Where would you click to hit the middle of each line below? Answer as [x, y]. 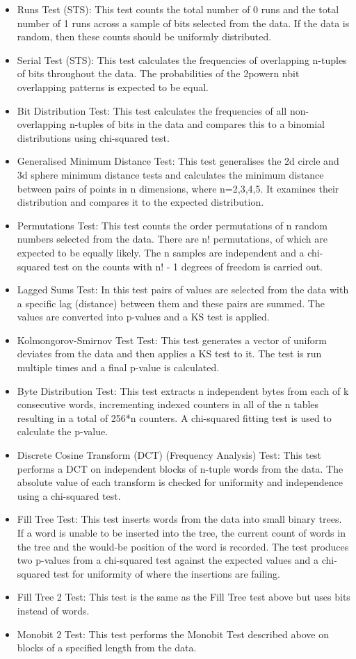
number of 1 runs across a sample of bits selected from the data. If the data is [183, 23]
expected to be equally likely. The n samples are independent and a [161, 252]
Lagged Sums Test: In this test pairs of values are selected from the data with [183, 290]
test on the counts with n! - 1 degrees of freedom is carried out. [188, 266]
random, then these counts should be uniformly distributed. [144, 36]
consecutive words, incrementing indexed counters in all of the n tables [168, 404]
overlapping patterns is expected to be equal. [113, 87]
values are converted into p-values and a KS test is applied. [143, 317]
